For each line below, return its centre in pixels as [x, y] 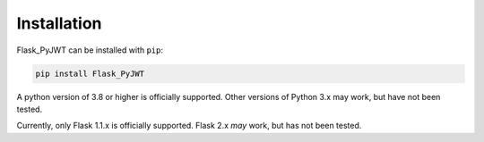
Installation [59, 23]
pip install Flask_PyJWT [90, 73]
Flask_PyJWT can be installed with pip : [90, 50]
